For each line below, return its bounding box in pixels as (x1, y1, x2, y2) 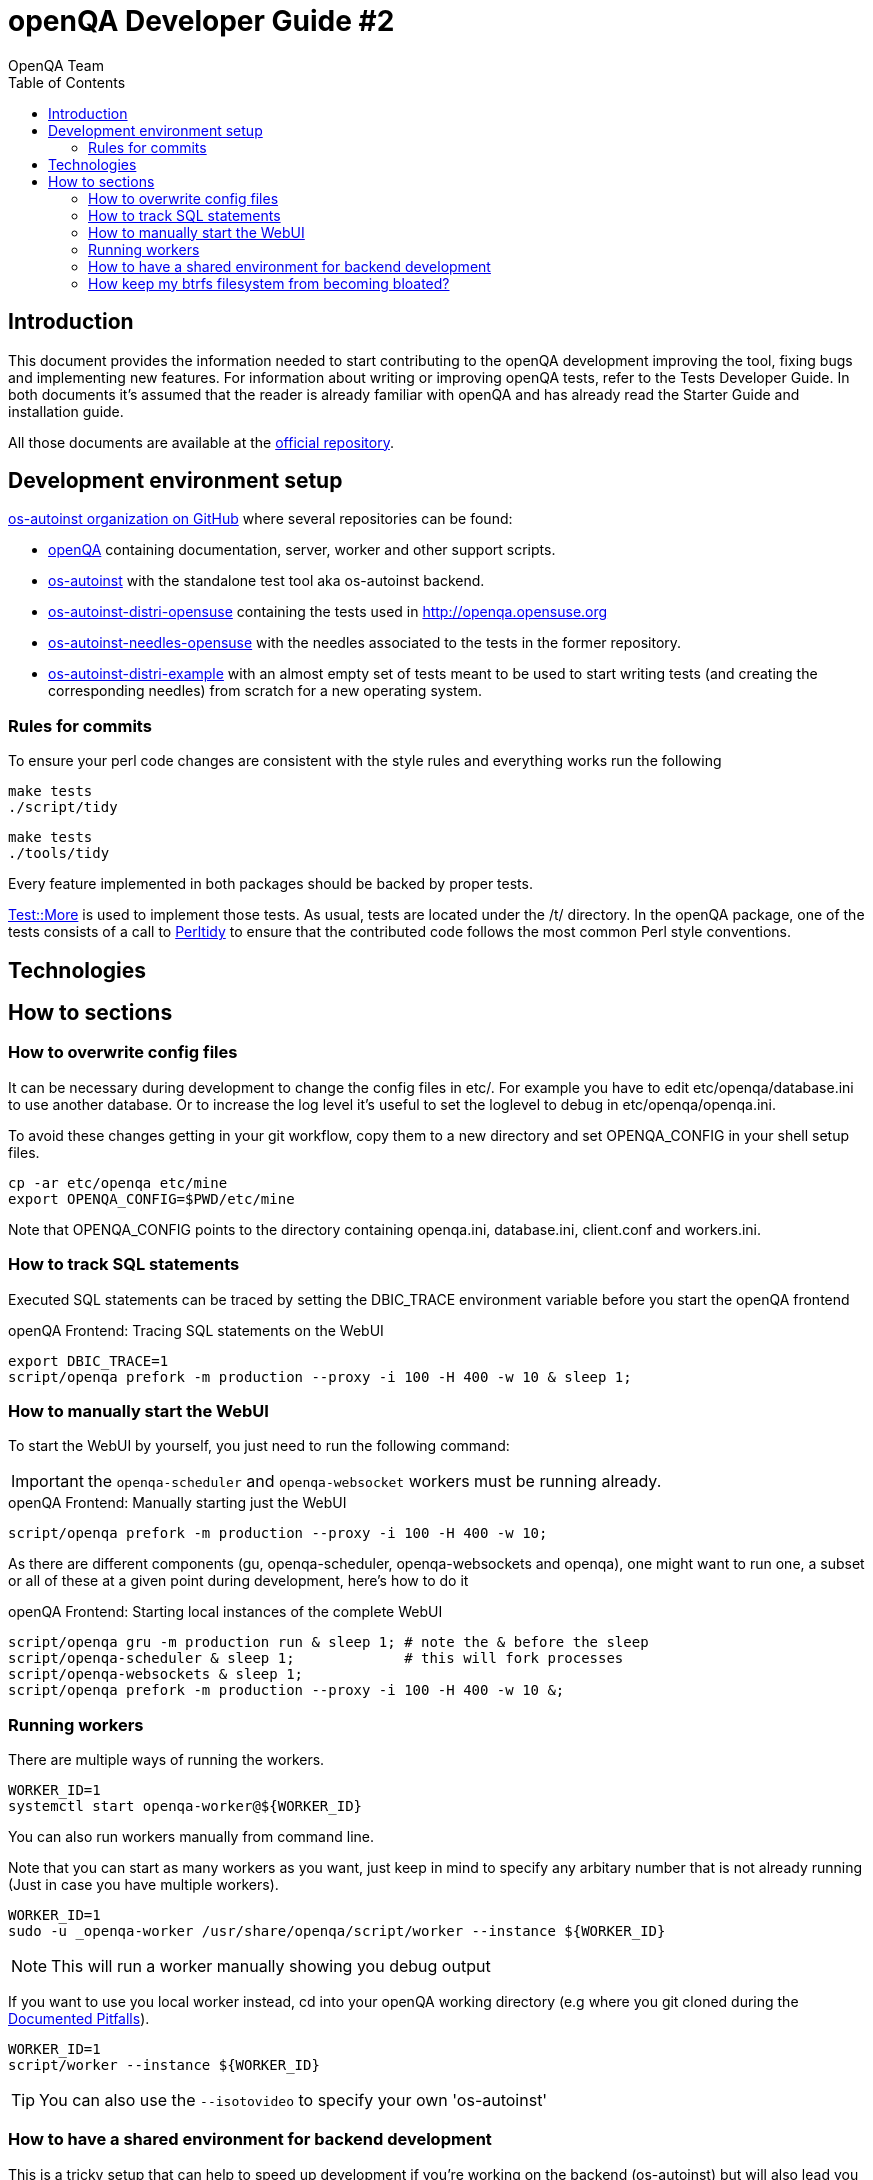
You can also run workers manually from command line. (8, 1828, 375, 1846)
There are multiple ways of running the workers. (8, 1751, 325, 1769)
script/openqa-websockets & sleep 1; (8, 1666, 304, 1683)
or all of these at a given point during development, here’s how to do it (8, 1572, 469, 1590)
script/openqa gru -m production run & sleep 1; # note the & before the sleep (8, 1634, 649, 1651)
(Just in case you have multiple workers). (8, 1876, 279, 1894)
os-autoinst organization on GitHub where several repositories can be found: (8, 510, 513, 528)
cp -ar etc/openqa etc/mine (8, 1174, 228, 1191)
